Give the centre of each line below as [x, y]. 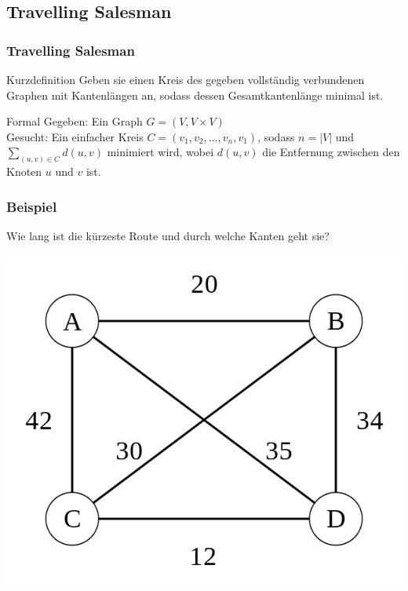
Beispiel [32, 206]
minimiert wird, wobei [160, 152]
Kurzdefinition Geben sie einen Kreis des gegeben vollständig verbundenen [186, 79]
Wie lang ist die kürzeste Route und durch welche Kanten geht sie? [168, 236]
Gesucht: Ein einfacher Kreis [75, 136]
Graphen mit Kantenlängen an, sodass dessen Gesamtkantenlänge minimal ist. [195, 95]
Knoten [24, 171]
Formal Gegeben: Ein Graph [75, 121]
